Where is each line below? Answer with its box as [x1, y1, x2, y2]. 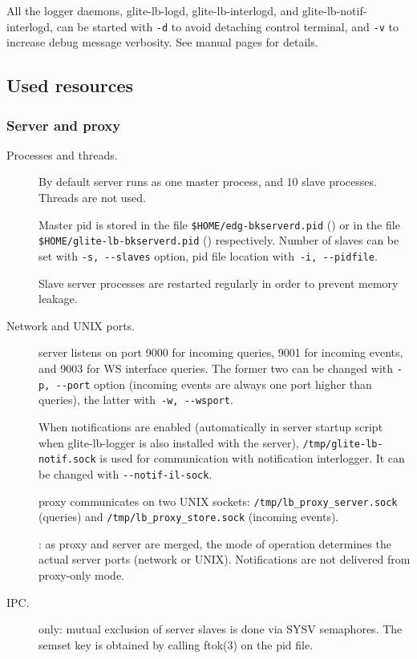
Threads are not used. [38, 189, 147, 206]
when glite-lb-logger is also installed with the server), [38, 434, 299, 451]
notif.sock [38, 454, 96, 466]
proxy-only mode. [38, 567, 125, 583]
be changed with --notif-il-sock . [38, 465, 213, 482]
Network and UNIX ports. [6, 317, 135, 334]
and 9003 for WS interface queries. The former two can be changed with [38, 359, 394, 376]
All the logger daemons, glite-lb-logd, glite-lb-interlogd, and [6, 2, 299, 18]
